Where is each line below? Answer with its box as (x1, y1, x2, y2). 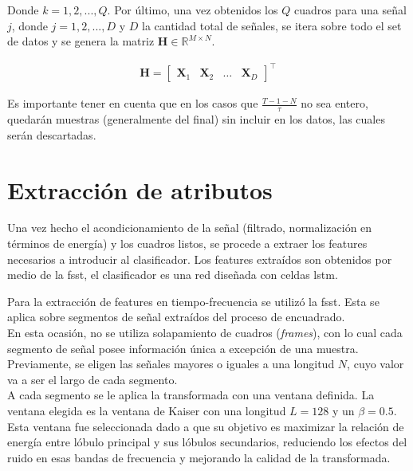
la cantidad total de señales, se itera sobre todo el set (142, 17, 402, 33)
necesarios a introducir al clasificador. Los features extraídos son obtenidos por (7, 250, 392, 267)
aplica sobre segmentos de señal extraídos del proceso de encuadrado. (7, 308, 345, 325)
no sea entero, (301, 95, 368, 112)
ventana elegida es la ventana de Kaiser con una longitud (7, 402, 286, 418)
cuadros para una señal (293, 2, 407, 18)
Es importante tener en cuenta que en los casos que (7, 95, 258, 112)
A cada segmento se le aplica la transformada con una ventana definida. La (7, 387, 375, 403)
